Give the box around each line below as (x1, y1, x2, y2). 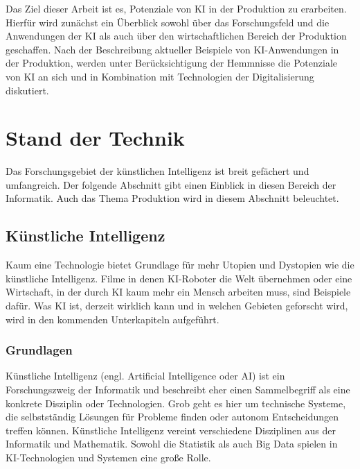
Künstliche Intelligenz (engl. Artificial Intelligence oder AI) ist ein (6, 368, 285, 383)
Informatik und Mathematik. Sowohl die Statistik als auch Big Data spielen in (6, 436, 338, 451)
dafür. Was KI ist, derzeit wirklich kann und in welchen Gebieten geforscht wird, (6, 298, 348, 313)
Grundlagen (6, 341, 73, 359)
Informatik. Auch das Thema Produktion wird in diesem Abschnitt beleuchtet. (6, 191, 339, 205)
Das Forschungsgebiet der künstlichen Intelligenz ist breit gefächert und (6, 164, 309, 178)
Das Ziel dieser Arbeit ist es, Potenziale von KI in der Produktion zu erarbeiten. (6, 1, 347, 15)
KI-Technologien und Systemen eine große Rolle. (6, 450, 211, 465)
